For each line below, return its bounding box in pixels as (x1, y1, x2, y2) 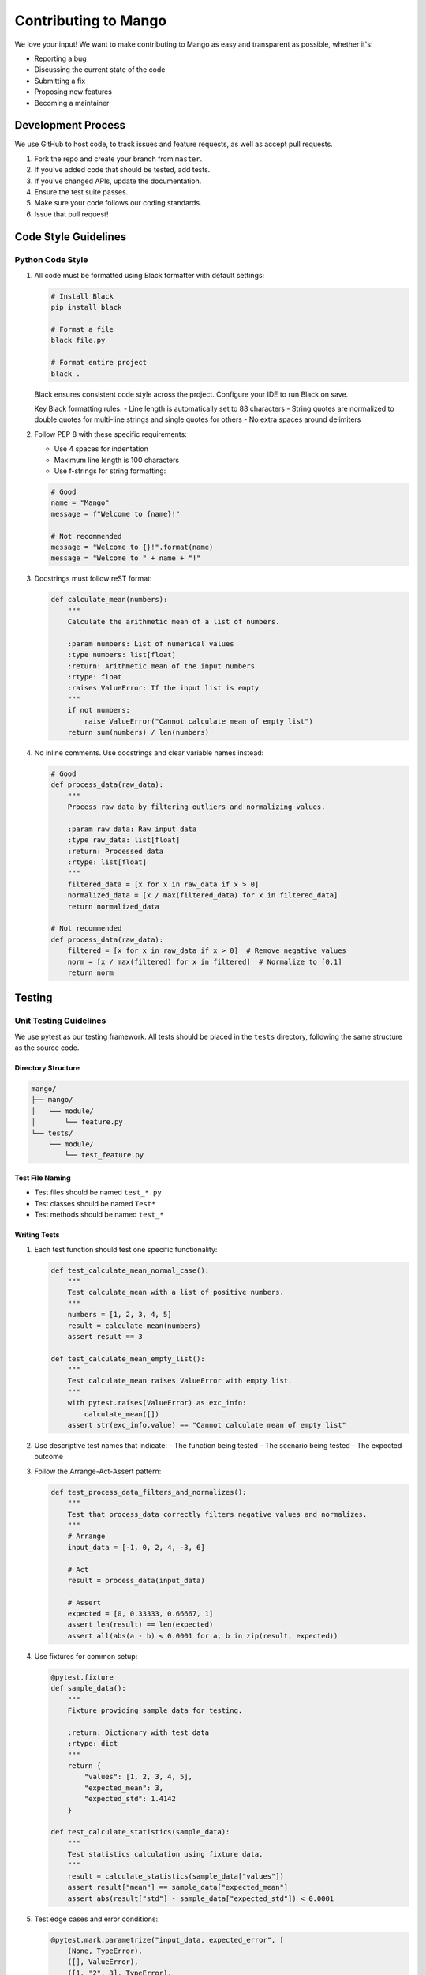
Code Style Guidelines (14, 230, 126, 243)
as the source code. (14, 1043, 80, 1052)
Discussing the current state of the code (34, 65, 166, 74)
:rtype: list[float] (67, 858, 148, 867)
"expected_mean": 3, (84, 1783, 164, 1793)
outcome (34, 1452, 63, 1461)
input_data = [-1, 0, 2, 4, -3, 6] (67, 1543, 205, 1552)
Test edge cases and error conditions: (34, 1914, 158, 1924)
